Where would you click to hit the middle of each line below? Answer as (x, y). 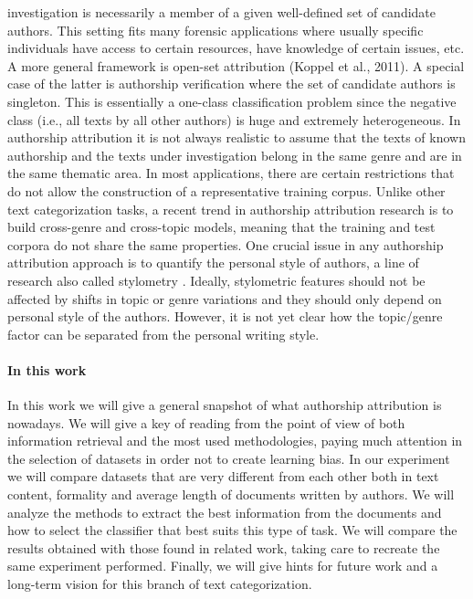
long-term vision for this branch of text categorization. (160, 584)
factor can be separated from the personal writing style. (163, 334)
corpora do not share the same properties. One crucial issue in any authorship (226, 244)
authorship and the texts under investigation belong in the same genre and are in (235, 155)
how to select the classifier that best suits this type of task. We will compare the (232, 530)
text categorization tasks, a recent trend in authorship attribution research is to (231, 209)
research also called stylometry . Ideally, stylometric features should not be (216, 280)
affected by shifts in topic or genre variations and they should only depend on (225, 298)
